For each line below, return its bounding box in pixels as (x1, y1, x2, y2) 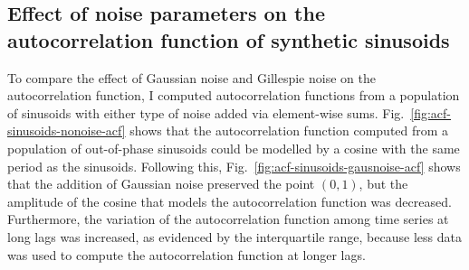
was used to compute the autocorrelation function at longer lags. (7, 245, 366, 264)
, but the (359, 174, 408, 193)
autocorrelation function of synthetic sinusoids (7, 25, 450, 53)
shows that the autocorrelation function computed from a (129, 121, 449, 140)
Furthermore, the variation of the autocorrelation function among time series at (7, 209, 449, 228)
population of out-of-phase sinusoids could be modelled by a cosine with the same (7, 138, 460, 157)
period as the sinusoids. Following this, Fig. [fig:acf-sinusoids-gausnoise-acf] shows (7, 156, 461, 175)
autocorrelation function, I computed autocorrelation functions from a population (7, 86, 460, 105)
